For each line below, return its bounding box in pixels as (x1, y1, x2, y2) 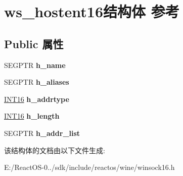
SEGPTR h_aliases (4, 77, 69, 87)
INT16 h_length (4, 111, 60, 121)
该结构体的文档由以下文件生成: (4, 145, 105, 155)
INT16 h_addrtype (4, 93, 69, 104)
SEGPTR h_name (4, 59, 66, 70)
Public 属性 (4, 36, 64, 51)
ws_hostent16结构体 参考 (4, 1, 179, 22)
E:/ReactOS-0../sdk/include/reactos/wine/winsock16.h (4, 162, 175, 172)
